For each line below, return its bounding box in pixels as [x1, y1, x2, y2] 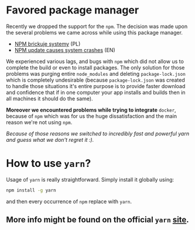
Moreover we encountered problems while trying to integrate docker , [6, 106, 177, 113]
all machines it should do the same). [6, 95, 93, 102]
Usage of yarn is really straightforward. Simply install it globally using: [6, 176, 175, 183]
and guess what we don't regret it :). [6, 136, 94, 143]
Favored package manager [6, 4, 139, 17]
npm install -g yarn [6, 187, 57, 193]
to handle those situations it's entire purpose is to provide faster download [6, 82, 186, 89]
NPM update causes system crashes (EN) [14, 46, 115, 53]
